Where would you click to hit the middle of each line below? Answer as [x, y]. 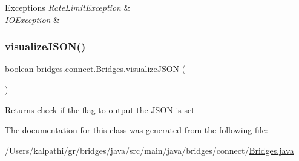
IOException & [32, 19]
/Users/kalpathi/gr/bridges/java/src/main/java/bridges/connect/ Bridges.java [149, 150]
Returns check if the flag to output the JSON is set [100, 109]
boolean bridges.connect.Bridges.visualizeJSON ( [95, 69]
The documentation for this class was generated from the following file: [136, 130]
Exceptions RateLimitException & [68, 7]
